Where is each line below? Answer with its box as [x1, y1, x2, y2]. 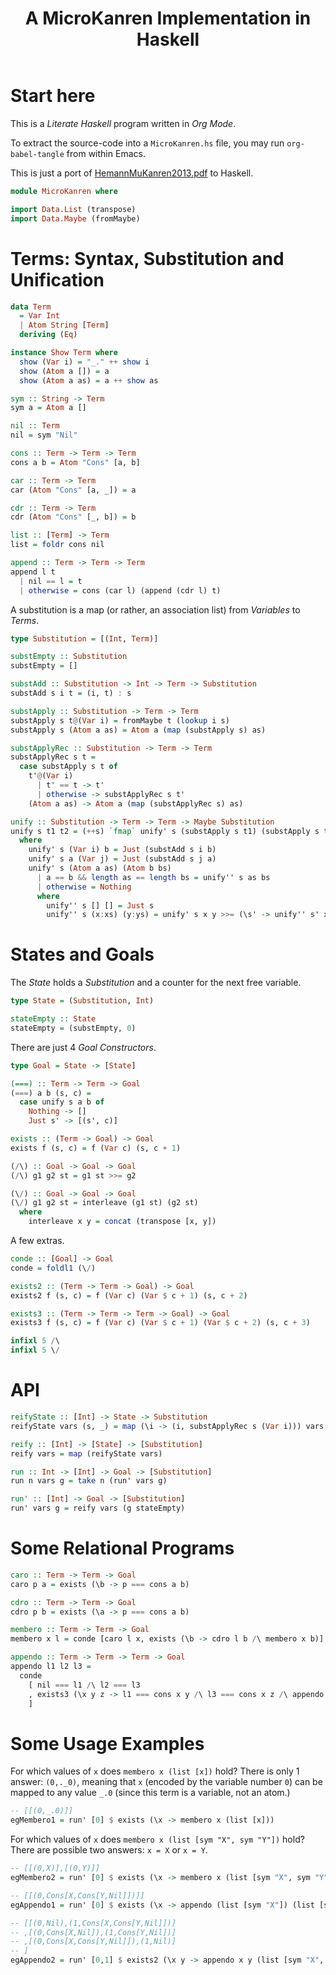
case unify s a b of [19, 1097, 105, 1107]
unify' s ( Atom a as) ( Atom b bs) [28, 863, 172, 873]
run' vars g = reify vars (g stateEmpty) [10, 1503, 186, 1514]
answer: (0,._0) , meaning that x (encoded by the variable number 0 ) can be [10, 1776, 323, 1788]
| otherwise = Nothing [36, 882, 132, 892]
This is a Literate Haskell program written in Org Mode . [10, 117, 237, 129]
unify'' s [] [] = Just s [46, 900, 155, 911]
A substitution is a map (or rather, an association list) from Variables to [10, 603, 301, 616]
